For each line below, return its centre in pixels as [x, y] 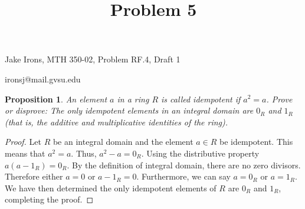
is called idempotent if [201, 99]
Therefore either [34, 176]
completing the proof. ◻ [49, 199]
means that [25, 153]
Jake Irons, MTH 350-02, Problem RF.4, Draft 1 [93, 59]
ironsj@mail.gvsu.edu [43, 79]
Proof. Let [23, 142]
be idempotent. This [256, 142]
